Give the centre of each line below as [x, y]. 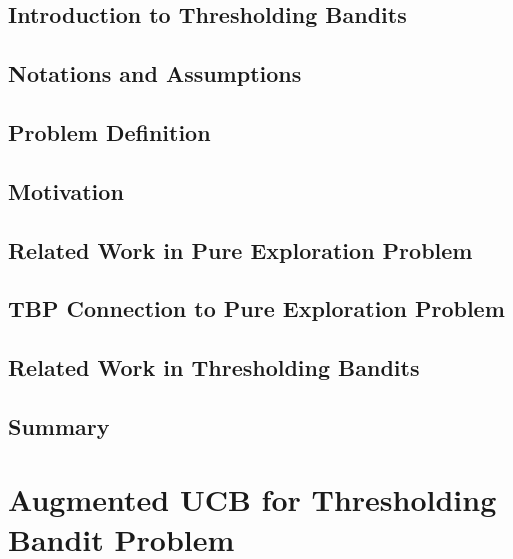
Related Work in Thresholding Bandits [214, 367]
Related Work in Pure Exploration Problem [240, 249]
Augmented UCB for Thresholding [252, 499]
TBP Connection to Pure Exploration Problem [256, 308]
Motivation [66, 190]
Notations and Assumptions [155, 73]
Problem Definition [109, 131]
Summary [59, 425]
